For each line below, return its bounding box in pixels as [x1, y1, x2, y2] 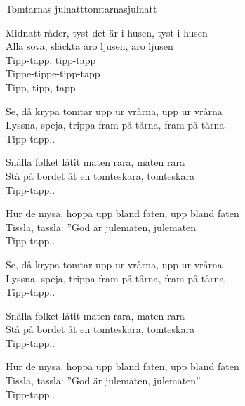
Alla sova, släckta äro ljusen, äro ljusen [6, 39, 173, 53]
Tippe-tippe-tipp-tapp [6, 66, 100, 81]
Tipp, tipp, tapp [6, 79, 76, 94]
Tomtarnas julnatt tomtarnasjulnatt [6, 1, 157, 15]
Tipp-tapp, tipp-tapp [6, 52, 96, 67]
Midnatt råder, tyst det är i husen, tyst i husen [6, 25, 208, 39]
